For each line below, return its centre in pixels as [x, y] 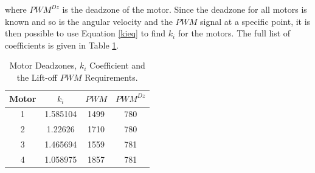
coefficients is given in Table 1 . [62, 45]
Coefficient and [117, 65]
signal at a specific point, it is [255, 21]
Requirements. [111, 77]
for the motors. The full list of [234, 33]
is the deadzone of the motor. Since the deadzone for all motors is [185, 9]
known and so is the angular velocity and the [89, 21]
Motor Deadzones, [43, 65]
